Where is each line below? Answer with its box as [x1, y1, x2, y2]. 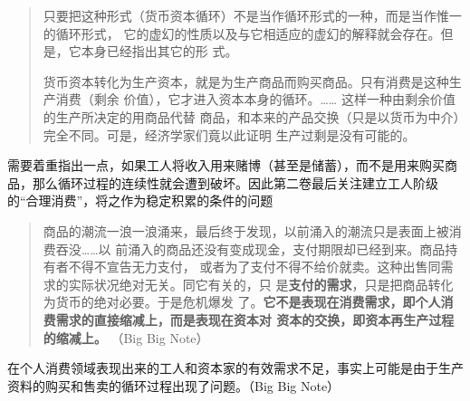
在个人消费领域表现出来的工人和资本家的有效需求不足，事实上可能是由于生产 [7, 358, 464, 377]
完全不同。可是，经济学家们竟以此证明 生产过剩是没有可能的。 [43, 125, 416, 144]
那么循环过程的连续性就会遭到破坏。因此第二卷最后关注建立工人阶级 [32, 173, 438, 192]
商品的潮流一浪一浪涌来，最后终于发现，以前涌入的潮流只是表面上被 [43, 221, 449, 240]
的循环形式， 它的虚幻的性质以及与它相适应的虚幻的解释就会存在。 [43, 24, 441, 43]
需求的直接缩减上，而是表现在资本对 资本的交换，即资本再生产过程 [55, 310, 455, 329]
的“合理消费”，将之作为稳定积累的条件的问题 [7, 191, 273, 210]
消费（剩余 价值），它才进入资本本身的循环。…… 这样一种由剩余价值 [55, 90, 456, 109]
